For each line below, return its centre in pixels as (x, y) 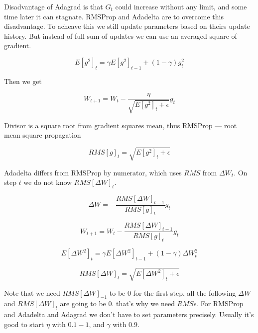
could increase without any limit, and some (181, 6)
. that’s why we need (143, 303)
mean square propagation (43, 135)
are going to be (83, 303)
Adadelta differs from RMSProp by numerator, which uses (93, 172)
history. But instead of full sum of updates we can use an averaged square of (121, 36)
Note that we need (32, 292)
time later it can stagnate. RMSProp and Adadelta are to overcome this (114, 16)
